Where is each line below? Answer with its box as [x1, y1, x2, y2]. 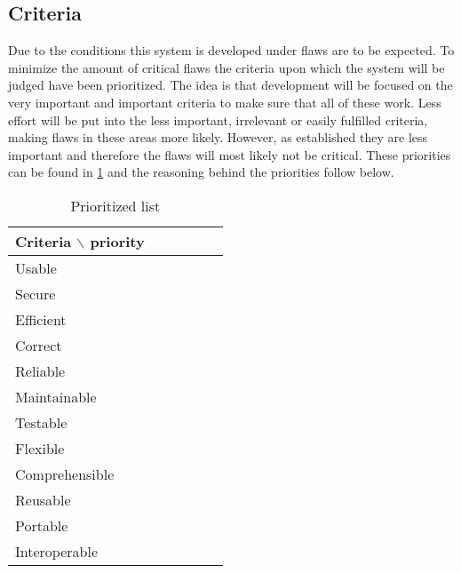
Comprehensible [15, 463, 115, 484]
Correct [15, 334, 62, 355]
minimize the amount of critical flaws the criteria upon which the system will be [8, 58, 445, 76]
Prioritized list [70, 195, 161, 216]
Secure [15, 283, 56, 304]
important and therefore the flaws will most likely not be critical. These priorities [8, 145, 451, 163]
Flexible [15, 437, 65, 458]
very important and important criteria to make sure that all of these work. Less [8, 92, 441, 111]
